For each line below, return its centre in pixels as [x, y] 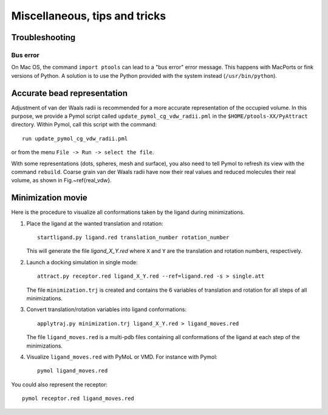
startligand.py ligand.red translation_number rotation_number [133, 238]
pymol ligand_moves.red [73, 371]
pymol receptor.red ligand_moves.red [78, 399]
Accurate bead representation [69, 93]
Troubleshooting [43, 37]
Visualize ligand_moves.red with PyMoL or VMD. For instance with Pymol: [122, 357]
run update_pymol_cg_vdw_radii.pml [75, 139]
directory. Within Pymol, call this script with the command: [84, 125]
